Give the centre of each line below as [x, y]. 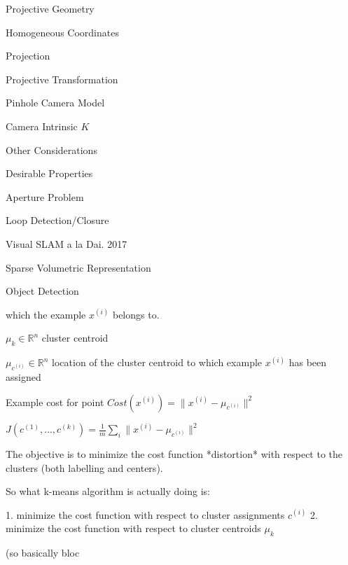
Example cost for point [55, 402]
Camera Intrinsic [42, 126]
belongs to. [136, 314]
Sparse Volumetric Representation [78, 267]
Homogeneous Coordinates [62, 32]
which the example [46, 314]
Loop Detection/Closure [57, 220]
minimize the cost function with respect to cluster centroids [133, 528]
